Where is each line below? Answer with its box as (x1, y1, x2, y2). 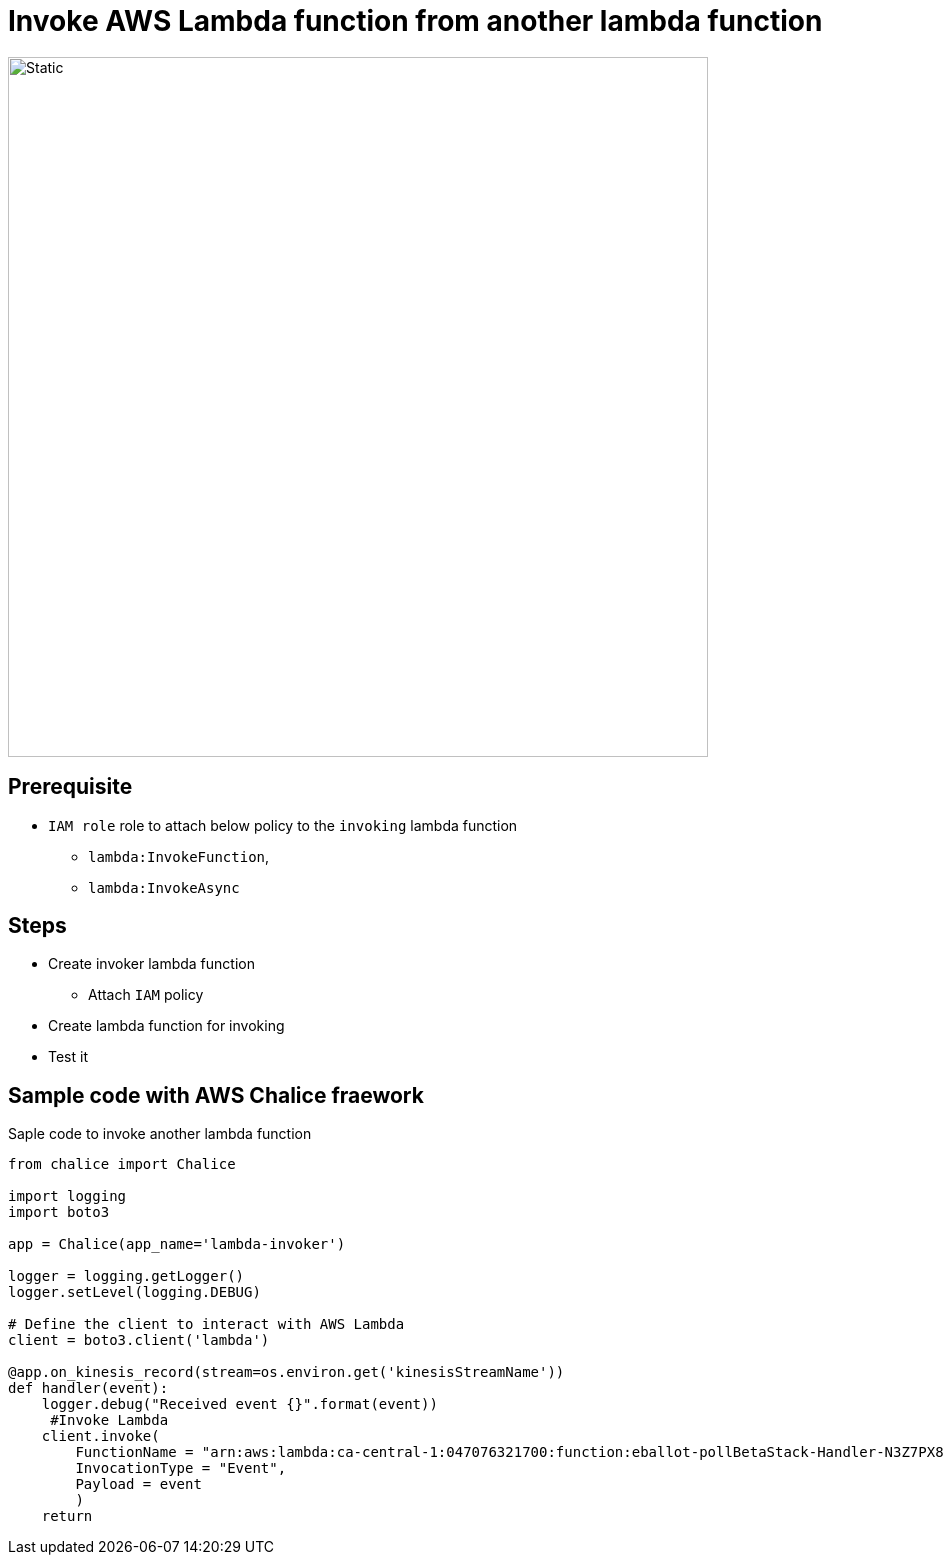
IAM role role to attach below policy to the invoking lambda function (48, 816, 518, 834)
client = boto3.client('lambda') (8, 1332, 270, 1349)
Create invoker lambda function (48, 955, 255, 973)
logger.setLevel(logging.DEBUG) (8, 1284, 261, 1301)
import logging (8, 1188, 127, 1205)
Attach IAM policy (88, 986, 204, 1004)
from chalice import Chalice (8, 1156, 236, 1173)
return (41, 1508, 93, 1525)
